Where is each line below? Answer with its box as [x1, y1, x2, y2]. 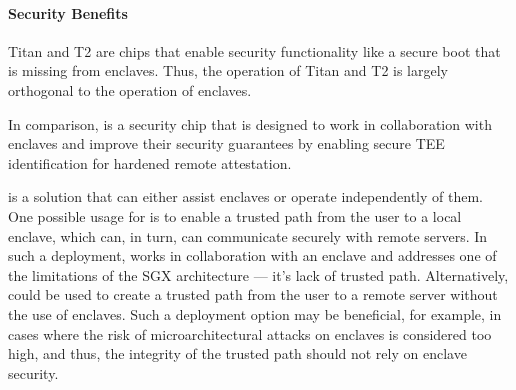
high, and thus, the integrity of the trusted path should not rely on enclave [8, 343, 467, 364]
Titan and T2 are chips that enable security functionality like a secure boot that [8, 40, 501, 61]
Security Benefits [8, 2, 128, 23]
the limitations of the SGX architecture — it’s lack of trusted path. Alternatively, [8, 264, 509, 285]
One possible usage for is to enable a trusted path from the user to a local [8, 205, 462, 226]
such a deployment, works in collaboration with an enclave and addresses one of [8, 245, 497, 266]
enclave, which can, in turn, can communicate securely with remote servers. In [8, 225, 488, 246]
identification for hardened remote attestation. [8, 152, 292, 173]
